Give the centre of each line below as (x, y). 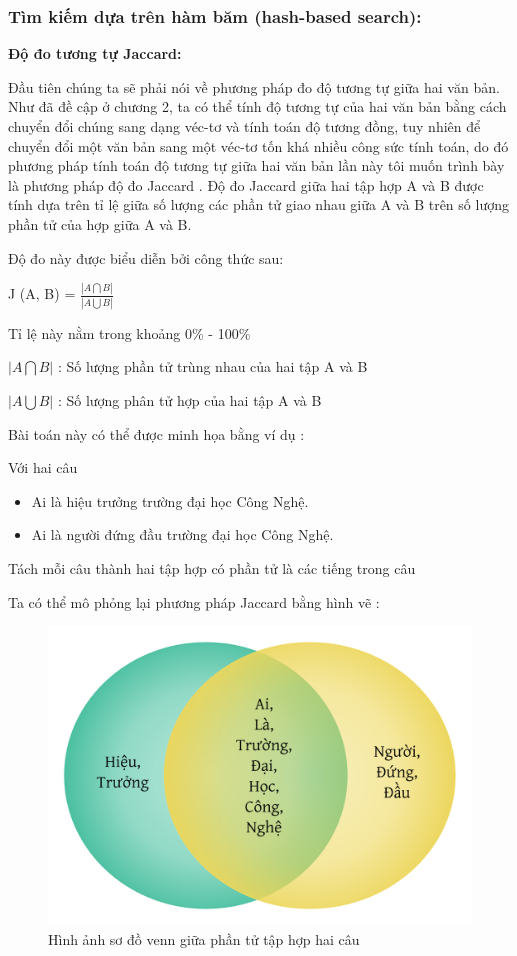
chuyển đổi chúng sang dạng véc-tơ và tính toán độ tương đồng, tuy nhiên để (244, 126)
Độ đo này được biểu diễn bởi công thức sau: (146, 257)
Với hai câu (43, 467)
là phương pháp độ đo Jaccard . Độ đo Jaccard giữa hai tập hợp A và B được (246, 184)
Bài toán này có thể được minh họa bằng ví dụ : (156, 433)
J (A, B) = (42, 293)
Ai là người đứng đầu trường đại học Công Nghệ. (182, 534)
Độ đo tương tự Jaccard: (95, 53)
